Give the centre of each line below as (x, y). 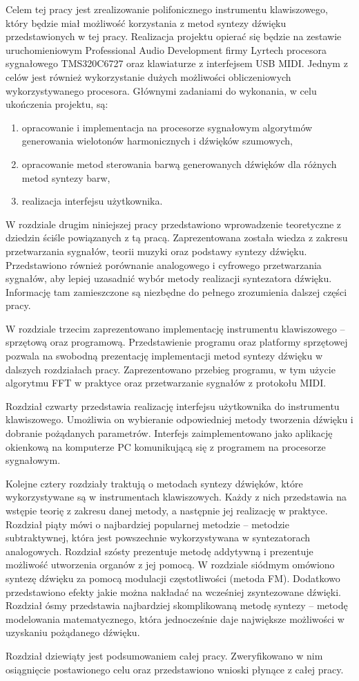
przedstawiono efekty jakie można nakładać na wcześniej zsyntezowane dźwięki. (173, 591)
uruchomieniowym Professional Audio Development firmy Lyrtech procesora (166, 49)
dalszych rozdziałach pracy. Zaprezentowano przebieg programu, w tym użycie (171, 369)
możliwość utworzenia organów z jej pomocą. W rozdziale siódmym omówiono (170, 565)
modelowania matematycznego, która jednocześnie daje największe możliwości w (175, 618)
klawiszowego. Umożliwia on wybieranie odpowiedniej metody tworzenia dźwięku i (179, 419)
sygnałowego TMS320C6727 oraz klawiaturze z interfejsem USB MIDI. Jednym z (177, 63)
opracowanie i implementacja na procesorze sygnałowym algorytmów (167, 127)
